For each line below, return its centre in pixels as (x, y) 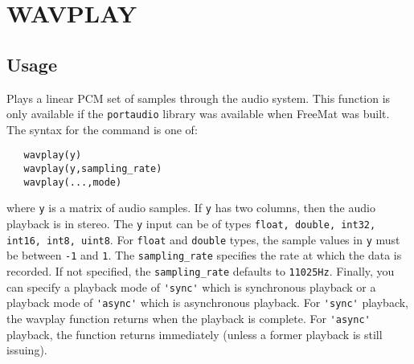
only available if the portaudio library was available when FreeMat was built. (198, 114)
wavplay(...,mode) (73, 182)
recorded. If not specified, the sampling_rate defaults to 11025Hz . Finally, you (201, 271)
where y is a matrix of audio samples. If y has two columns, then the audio (191, 208)
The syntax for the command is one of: (102, 129)
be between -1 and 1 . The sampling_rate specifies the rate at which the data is (204, 255)
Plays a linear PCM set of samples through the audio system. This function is (199, 98)
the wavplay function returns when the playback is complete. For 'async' (189, 318)
